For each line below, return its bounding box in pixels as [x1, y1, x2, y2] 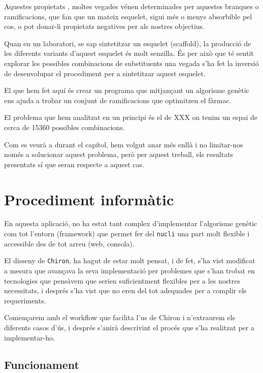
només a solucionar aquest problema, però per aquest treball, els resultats [4, 149, 234, 160]
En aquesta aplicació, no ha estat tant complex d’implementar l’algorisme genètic [4, 218, 257, 229]
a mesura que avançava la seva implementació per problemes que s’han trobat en [4, 265, 255, 275]
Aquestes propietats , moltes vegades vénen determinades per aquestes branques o [4, 1, 259, 11]
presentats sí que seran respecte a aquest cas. [4, 159, 144, 169]
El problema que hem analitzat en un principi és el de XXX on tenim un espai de [4, 112, 257, 122]
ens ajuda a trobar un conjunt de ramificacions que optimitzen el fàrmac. [4, 95, 232, 105]
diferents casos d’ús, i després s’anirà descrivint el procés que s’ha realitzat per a [4, 322, 254, 332]
